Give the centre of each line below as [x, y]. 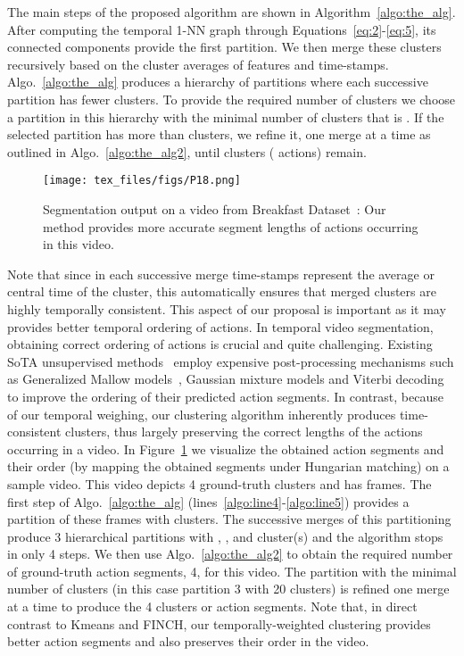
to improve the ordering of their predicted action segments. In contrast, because [225, 396]
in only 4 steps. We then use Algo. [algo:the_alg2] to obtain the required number [230, 554]
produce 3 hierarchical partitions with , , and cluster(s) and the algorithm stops [225, 536]
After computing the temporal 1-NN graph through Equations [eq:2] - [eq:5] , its [222, 29]
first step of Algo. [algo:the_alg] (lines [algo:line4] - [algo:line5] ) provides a [208, 501]
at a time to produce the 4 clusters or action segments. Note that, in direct [212, 606]
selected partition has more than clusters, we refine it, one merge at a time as [219, 134]
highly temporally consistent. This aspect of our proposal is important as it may [227, 308]
